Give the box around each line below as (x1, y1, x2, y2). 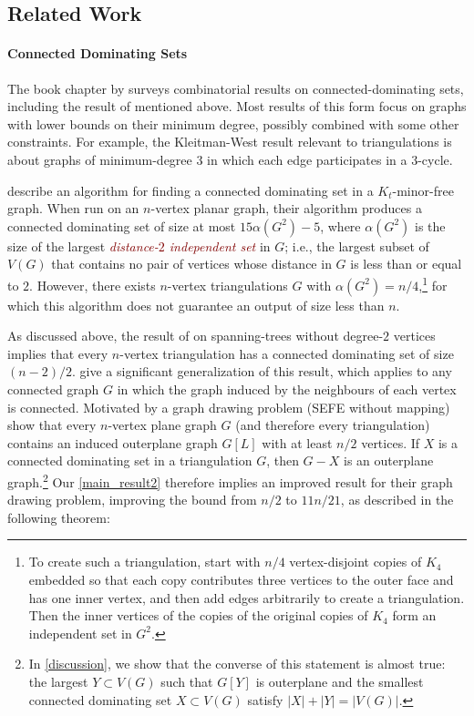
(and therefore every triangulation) (235, 415, 430, 435)
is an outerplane (344, 451, 434, 470)
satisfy (247, 690, 283, 709)
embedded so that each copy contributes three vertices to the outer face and (28, 569, 454, 588)
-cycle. (417, 149, 453, 169)
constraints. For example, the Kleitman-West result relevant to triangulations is (7, 132, 452, 151)
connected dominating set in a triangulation (7, 451, 252, 470)
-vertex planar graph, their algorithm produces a (150, 199, 422, 218)
